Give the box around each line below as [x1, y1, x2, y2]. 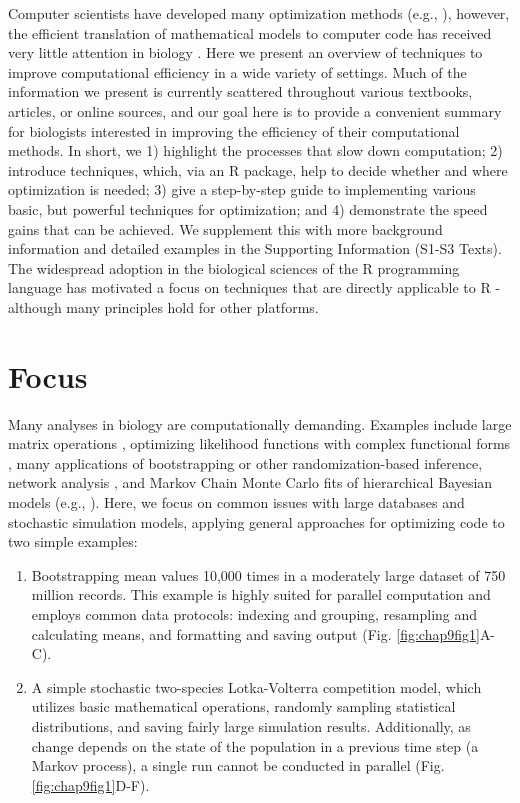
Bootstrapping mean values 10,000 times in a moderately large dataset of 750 [31, 564, 506, 585]
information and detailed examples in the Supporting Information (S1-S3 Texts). [8, 238, 502, 259]
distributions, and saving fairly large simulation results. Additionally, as [31, 715, 471, 736]
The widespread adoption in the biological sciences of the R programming [8, 257, 460, 278]
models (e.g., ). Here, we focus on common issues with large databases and [8, 492, 465, 512]
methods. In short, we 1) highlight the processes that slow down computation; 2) [8, 140, 503, 161]
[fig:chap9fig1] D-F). [31, 774, 150, 795]
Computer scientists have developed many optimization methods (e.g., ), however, [8, 3, 510, 23]
